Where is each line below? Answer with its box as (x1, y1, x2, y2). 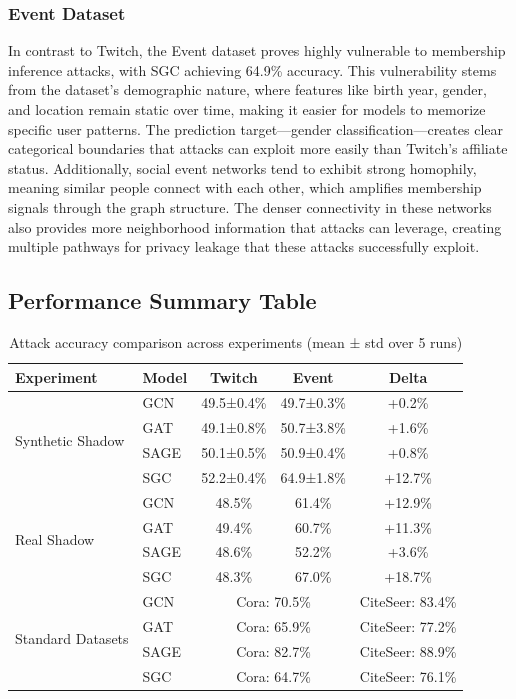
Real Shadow (15, 529, 95, 550)
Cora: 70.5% (236, 591, 311, 612)
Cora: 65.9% (236, 615, 311, 636)
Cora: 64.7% (236, 665, 311, 686)
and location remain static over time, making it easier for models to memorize (8, 99, 486, 119)
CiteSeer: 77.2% (359, 615, 457, 636)
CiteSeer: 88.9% (359, 640, 457, 661)
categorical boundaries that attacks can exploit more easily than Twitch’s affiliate (8, 138, 508, 159)
